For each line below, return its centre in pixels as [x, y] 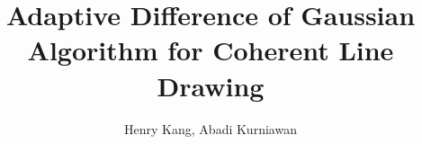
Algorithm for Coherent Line [211, 50]
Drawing [211, 85]
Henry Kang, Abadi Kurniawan [211, 128]
